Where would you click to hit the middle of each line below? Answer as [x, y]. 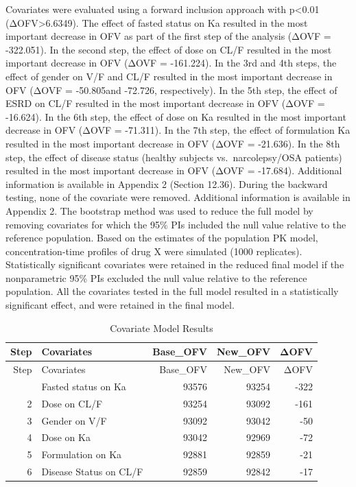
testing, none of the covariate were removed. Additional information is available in [178, 197]
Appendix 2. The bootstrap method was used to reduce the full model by [159, 210]
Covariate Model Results [162, 328]
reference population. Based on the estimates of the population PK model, [162, 238]
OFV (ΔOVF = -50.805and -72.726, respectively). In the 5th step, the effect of [171, 90]
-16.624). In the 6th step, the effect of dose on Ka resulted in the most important [176, 116]
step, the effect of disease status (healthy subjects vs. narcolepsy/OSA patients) [174, 157]
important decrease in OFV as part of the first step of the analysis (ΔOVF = [168, 36]
